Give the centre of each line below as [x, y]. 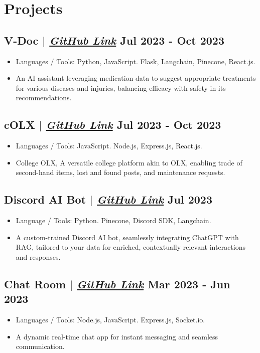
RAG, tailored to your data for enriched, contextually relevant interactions [131, 247]
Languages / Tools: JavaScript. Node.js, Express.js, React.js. [109, 146]
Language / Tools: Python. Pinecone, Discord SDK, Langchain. [113, 220]
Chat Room [35, 284]
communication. [40, 346]
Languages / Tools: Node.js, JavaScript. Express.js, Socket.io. [110, 320]
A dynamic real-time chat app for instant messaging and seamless [117, 336]
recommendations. [44, 98]
